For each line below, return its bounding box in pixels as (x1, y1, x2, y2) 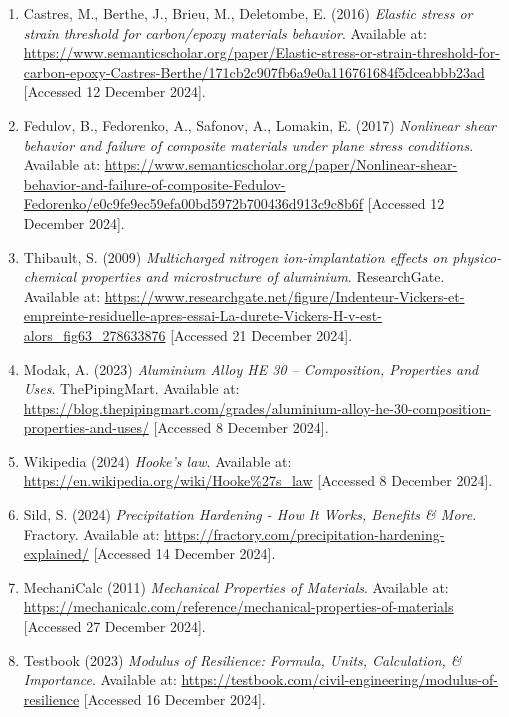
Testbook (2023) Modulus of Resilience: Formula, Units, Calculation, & (23, 649, 462, 670)
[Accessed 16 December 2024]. (83, 688, 266, 709)
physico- (452, 246, 502, 267)
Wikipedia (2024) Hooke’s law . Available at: (23, 450, 292, 471)
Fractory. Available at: (23, 523, 160, 544)
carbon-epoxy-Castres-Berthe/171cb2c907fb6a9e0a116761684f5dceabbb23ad (23, 61, 485, 82)
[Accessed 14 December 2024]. (93, 543, 276, 564)
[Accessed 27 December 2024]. (23, 616, 206, 637)
